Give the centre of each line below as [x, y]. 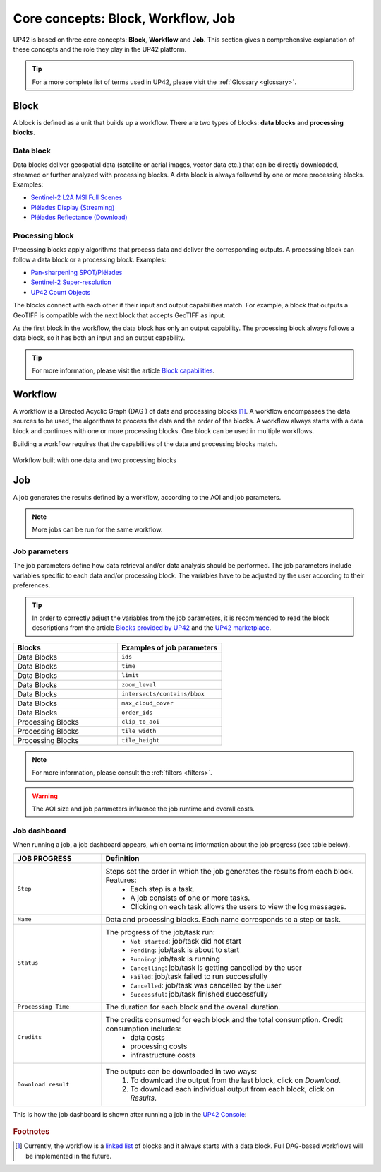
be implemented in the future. [69, 1156]
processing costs [159, 1046]
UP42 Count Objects [61, 292]
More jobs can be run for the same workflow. [97, 529]
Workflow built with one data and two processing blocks [95, 460]
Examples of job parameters [169, 647]
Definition [122, 858]
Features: [121, 880]
